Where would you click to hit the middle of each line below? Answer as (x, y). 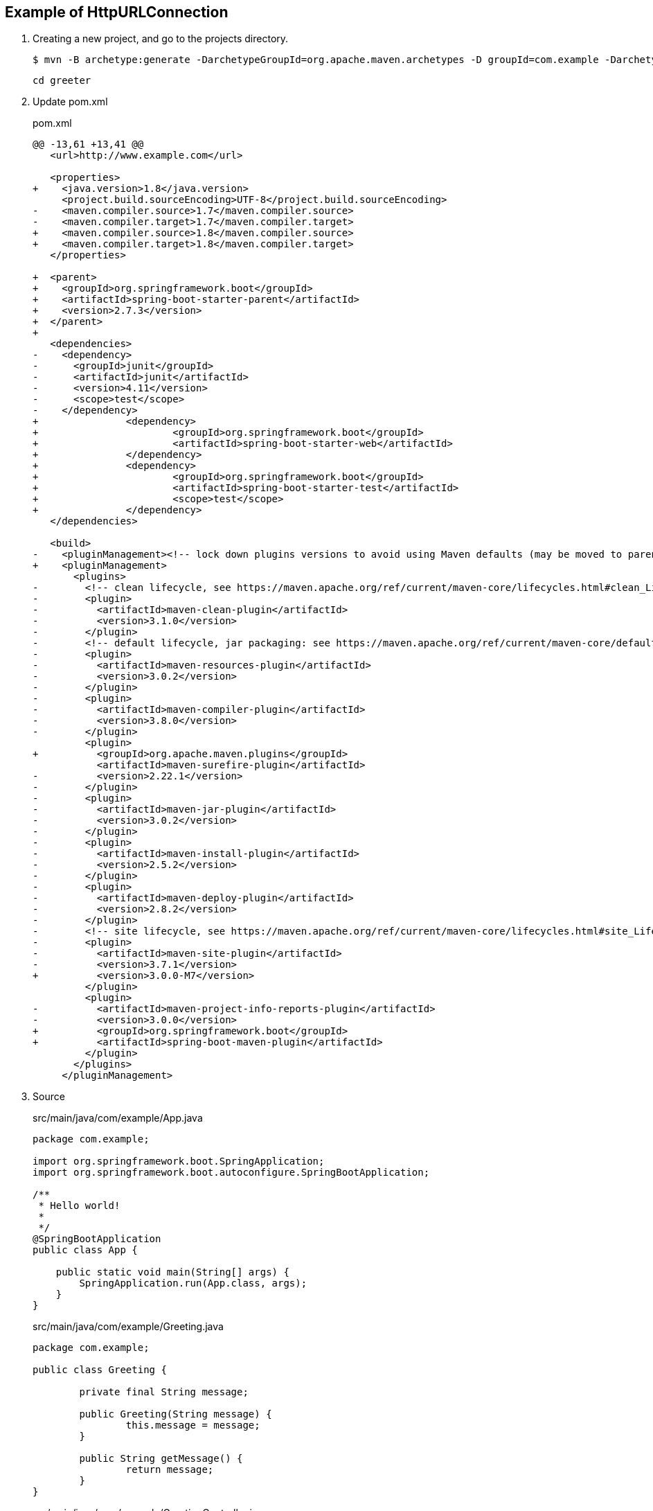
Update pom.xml (70, 102)
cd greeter (62, 81)
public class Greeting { (100, 1370)
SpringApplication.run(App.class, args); (193, 1283)
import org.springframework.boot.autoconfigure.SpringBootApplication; (231, 1173)
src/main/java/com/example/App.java (118, 1118)
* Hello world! (79, 1206)
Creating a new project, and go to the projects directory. (161, 39)
